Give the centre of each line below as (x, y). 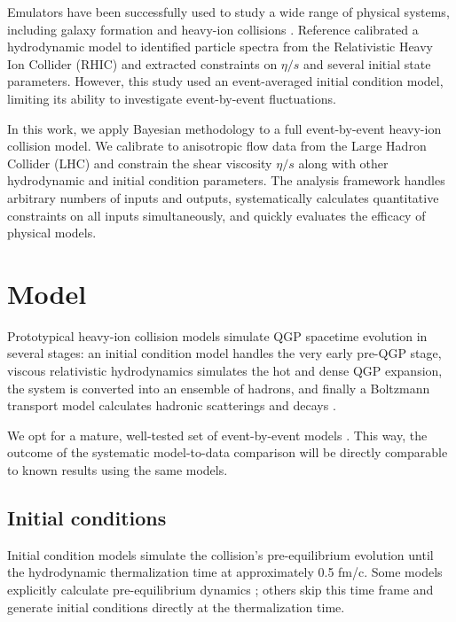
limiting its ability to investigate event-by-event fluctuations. (172, 98)
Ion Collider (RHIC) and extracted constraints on (142, 63)
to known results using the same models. (118, 470)
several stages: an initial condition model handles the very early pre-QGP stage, (224, 353)
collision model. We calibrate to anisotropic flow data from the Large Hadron (217, 146)
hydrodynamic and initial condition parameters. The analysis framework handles (226, 180)
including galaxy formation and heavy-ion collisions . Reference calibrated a (213, 29)
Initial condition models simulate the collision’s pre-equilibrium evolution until (220, 554)
